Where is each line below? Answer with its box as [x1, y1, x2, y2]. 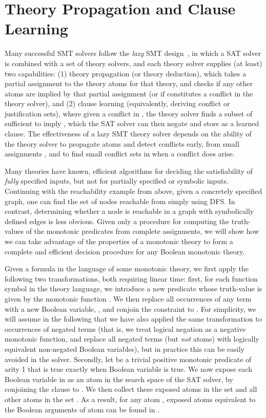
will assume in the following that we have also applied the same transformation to [5, 313, 262, 324]
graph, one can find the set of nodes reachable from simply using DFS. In [5, 195, 235, 206]
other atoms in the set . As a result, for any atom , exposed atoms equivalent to [5, 393, 256, 404]
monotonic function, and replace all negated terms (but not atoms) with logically [5, 333, 259, 344]
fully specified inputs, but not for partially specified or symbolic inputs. [5, 175, 229, 186]
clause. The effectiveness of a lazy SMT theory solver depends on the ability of [5, 128, 252, 139]
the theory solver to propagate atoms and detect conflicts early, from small [5, 138, 239, 149]
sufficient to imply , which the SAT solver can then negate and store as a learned [5, 118, 259, 129]
